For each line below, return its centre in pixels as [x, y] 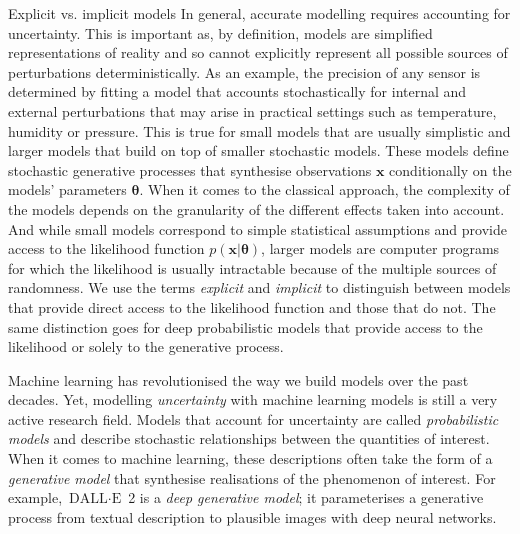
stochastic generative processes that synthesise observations [190, 169]
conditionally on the [450, 169]
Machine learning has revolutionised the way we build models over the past [238, 379]
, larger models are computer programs [380, 248]
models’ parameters [67, 189]
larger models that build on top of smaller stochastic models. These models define [258, 150]
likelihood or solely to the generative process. [146, 346]
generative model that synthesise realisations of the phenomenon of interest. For [252, 477]
